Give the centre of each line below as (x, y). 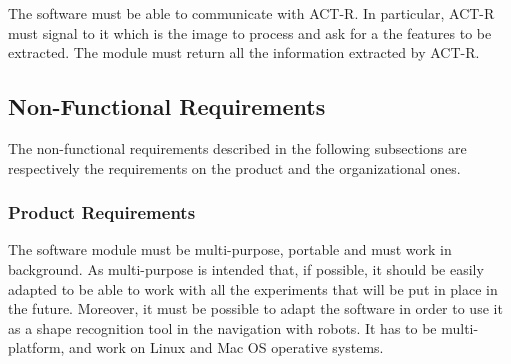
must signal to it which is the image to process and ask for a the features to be (250, 32)
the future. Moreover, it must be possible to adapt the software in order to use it (255, 308)
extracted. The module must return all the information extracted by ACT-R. (244, 52)
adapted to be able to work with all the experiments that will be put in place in (253, 288)
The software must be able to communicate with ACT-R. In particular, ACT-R (251, 13)
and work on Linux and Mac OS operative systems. (226, 347)
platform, (36, 347)
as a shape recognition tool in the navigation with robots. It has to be (222, 327)
